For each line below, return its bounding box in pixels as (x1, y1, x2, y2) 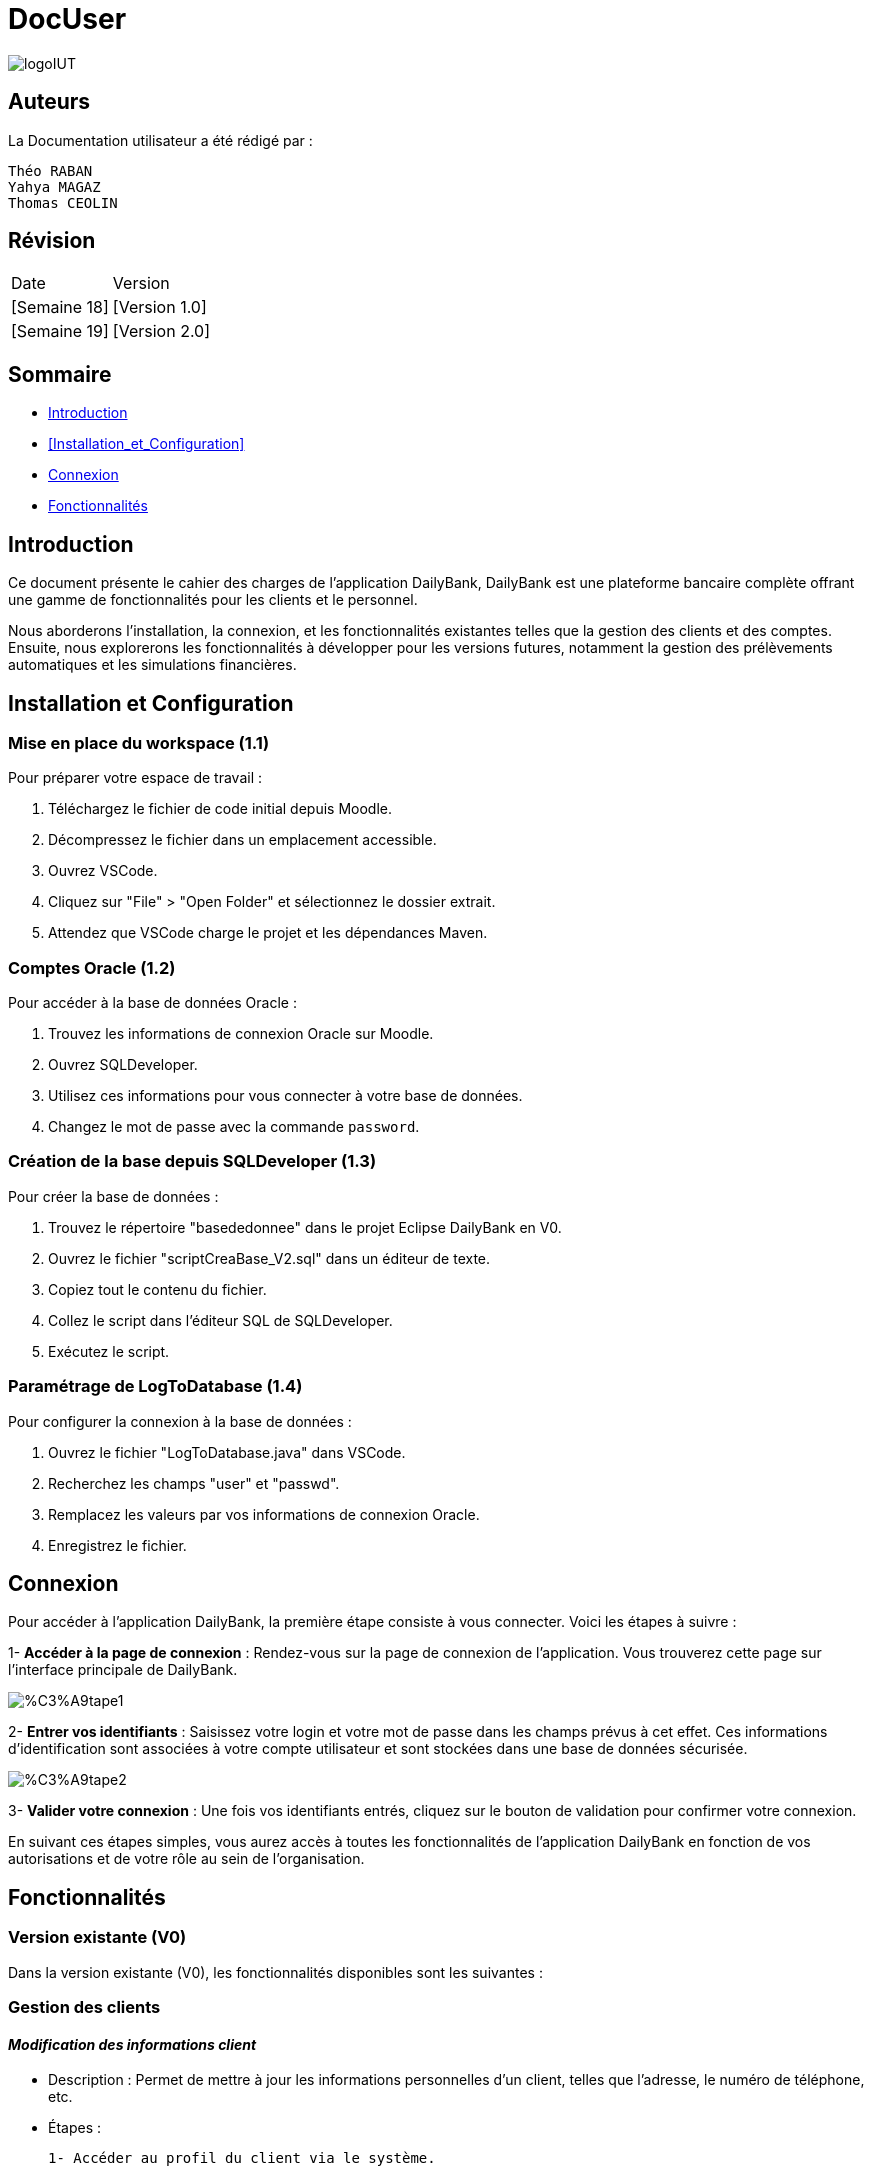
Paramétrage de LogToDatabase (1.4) (8, 1376, 303, 1397)
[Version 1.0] (112, 297, 207, 318)
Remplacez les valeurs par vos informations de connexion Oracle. (48, 1505, 480, 1523)
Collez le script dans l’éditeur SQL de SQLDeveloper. (48, 1311, 393, 1329)
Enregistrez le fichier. (48, 1536, 187, 1554)
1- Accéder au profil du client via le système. (48, 2150, 436, 2167)
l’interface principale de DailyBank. (8, 1661, 238, 1679)
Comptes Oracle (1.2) (8, 957, 176, 978)
